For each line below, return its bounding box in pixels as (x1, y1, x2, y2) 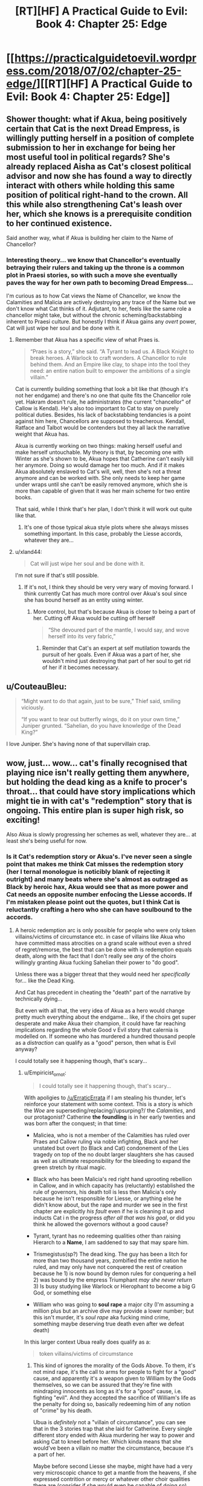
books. (14, 494, 33, 501)
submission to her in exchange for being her (6, 142, 176, 153)
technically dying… (14, 995, 62, 1002)
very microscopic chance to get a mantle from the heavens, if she (33, 1469, 197, 1476)
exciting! (6, 815, 40, 825)
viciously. (21, 704, 45, 711)
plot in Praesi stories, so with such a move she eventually (6, 271, 178, 279)
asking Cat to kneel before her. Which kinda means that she (33, 1438, 182, 1445)
